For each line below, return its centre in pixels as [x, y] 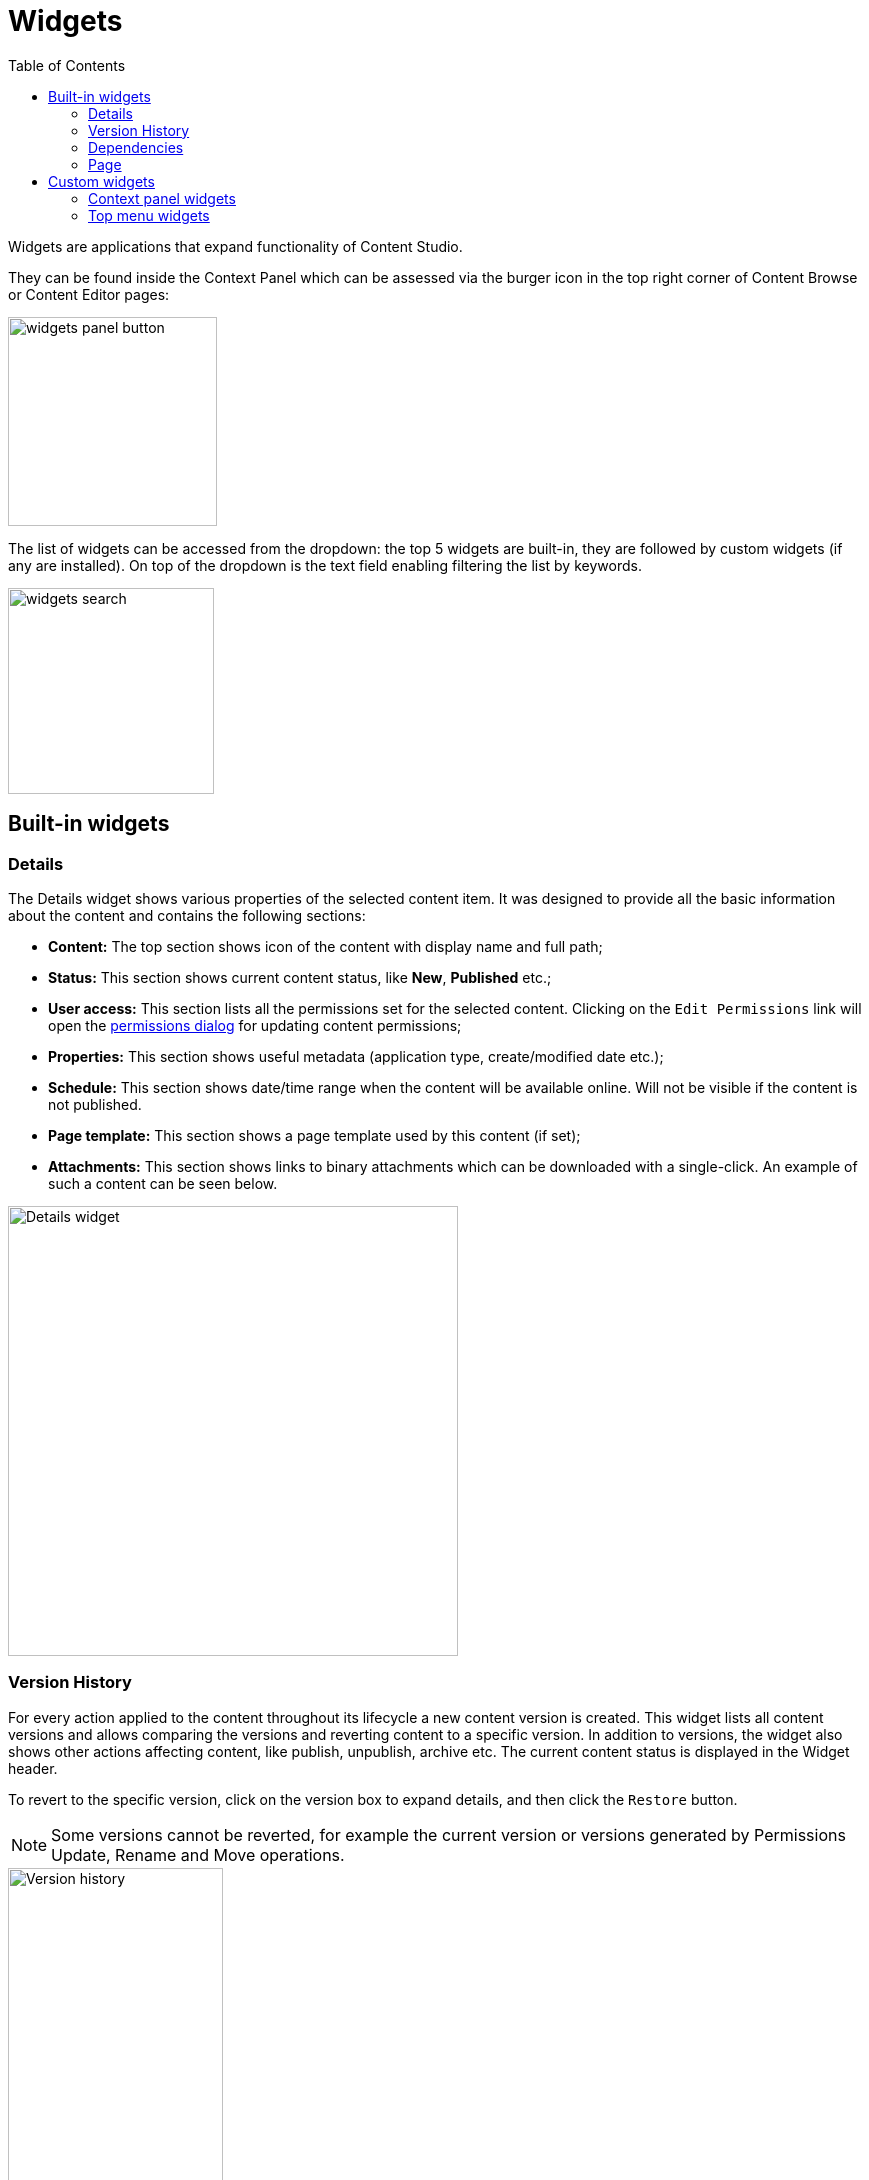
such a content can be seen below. [163, 1183]
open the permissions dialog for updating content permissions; [255, 1025]
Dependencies [136, 147]
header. [33, 1768]
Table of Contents [67, 65]
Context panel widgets [162, 198]
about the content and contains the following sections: [187, 915]
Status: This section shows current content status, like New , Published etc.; [300, 977]
